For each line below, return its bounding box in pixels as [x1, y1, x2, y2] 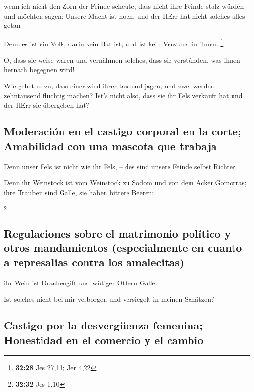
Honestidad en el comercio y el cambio [4, 332, 204, 347]
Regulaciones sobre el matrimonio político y [4, 226, 231, 241]
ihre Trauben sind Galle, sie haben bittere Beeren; [4, 187, 154, 197]
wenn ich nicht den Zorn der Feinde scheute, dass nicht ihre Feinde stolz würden [4, 1, 244, 11]
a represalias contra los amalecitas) [4, 254, 185, 269]
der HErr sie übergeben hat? [4, 100, 89, 110]
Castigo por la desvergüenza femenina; [4, 318, 203, 333]
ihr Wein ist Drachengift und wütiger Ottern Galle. [4, 277, 157, 287]
